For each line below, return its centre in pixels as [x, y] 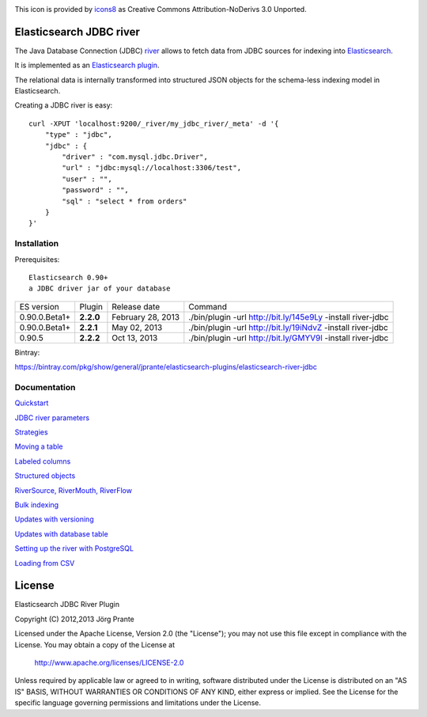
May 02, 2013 [137, 327]
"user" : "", [87, 179]
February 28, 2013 [146, 317]
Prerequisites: [37, 259]
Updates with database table [61, 533]
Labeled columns [43, 461]
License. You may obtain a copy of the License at [95, 644]
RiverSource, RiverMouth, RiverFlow [73, 490]
